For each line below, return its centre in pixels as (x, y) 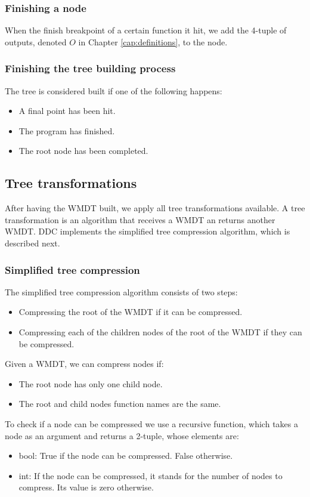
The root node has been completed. (83, 151)
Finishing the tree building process (90, 68)
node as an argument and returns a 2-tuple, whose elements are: (122, 435)
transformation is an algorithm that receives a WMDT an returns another (140, 219)
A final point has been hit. (67, 111)
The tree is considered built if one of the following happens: (114, 90)
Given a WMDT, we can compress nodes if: (84, 364)
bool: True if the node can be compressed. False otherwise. (126, 456)
